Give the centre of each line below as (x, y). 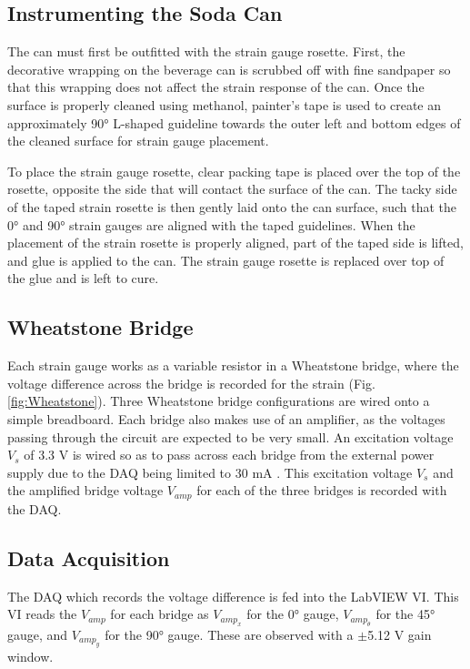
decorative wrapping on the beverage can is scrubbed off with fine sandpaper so (229, 69)
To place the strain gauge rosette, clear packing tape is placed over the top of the (234, 171)
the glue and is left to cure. (83, 278)
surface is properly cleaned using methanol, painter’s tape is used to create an (225, 104)
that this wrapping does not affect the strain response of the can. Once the (216, 87)
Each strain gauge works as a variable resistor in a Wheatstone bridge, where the (233, 365)
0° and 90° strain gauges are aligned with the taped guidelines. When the (211, 224)
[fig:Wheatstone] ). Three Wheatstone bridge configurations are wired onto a (219, 401)
